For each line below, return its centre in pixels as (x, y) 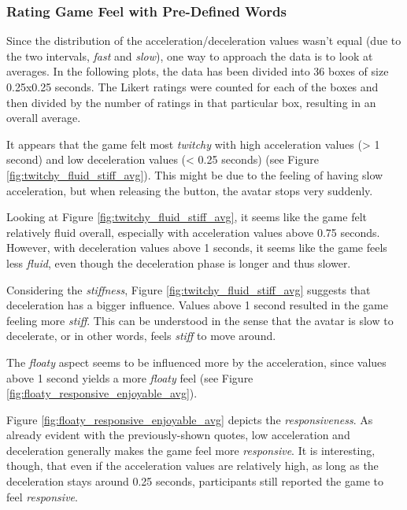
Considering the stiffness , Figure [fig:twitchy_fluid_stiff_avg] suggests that (189, 289)
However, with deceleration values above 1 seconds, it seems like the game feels (197, 248)
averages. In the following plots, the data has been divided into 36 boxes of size (198, 71)
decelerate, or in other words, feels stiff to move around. (141, 336)
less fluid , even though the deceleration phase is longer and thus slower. (179, 262)
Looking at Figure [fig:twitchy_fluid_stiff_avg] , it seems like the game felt (187, 217)
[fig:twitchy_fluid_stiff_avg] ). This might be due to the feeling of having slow (195, 174)
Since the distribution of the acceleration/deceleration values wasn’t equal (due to (204, 41)
